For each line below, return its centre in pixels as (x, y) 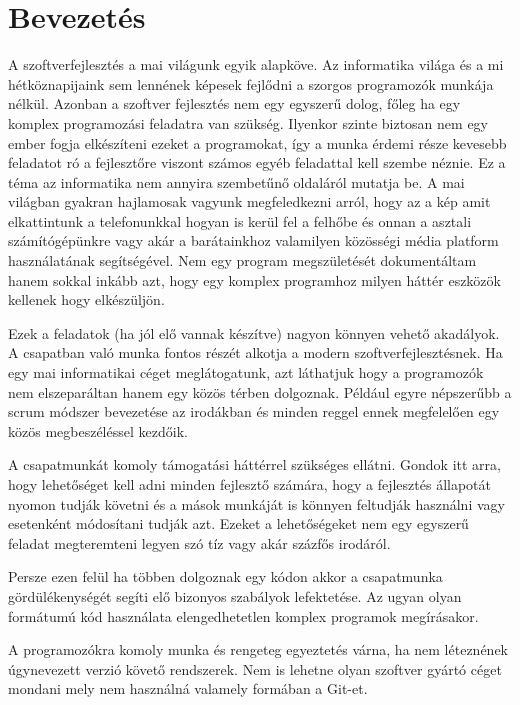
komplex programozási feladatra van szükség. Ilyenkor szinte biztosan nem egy (248, 122)
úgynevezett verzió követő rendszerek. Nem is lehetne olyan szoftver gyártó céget (255, 668)
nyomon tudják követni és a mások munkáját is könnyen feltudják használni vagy (256, 503)
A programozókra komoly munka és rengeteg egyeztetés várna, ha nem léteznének (258, 649)
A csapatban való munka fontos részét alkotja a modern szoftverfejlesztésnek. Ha (255, 352)
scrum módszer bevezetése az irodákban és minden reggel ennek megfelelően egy (254, 411)
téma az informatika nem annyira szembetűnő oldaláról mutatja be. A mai (236, 181)
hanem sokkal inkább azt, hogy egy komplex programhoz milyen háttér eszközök (254, 279)
